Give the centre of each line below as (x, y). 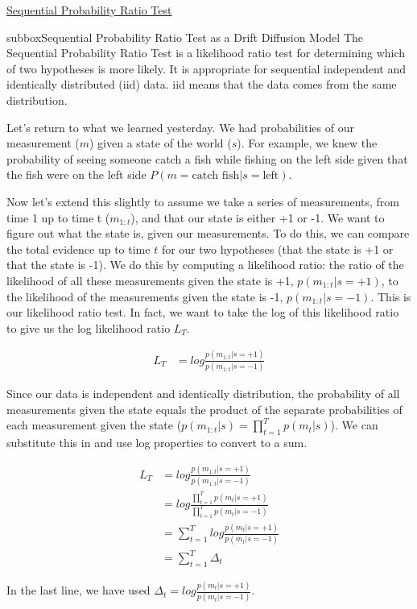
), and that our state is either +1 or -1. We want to (258, 217)
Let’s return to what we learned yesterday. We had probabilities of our (180, 127)
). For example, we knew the (307, 143)
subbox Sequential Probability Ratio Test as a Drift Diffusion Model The (185, 37)
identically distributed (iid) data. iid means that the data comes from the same (202, 84)
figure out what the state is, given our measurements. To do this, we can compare (208, 233)
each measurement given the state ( (94, 425)
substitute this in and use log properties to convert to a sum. (157, 442)
